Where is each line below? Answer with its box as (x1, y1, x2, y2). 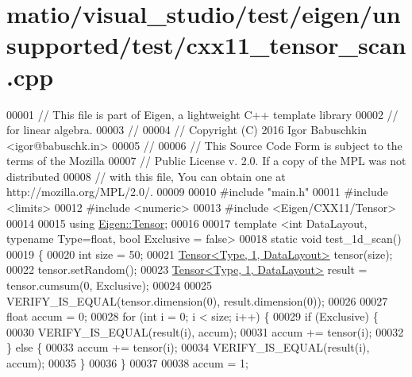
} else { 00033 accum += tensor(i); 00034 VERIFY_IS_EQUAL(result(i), (6, 339, 370, 356)
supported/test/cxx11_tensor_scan (6, 29, 406, 61)
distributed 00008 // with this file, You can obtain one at (6, 167, 286, 184)
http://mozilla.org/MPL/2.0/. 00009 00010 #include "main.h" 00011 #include (6, 183, 388, 200)
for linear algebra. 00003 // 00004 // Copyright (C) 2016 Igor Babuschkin (6, 121, 367, 138)
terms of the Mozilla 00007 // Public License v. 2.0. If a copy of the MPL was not (6, 152, 406, 169)
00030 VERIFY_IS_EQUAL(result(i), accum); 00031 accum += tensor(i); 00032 (6, 323, 404, 340)
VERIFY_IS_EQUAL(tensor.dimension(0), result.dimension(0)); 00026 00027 (6, 292, 388, 309)
